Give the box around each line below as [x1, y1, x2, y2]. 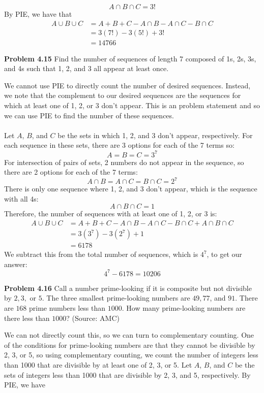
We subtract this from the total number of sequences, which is [4, 249, 198, 259]
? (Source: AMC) [66, 312, 120, 323]
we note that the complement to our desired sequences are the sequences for [4, 90, 241, 101]
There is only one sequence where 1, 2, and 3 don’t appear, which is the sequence [4, 183, 257, 194]
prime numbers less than [29, 302, 106, 313]
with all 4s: [4, 193, 39, 204]
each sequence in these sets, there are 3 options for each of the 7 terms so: [4, 140, 234, 150]
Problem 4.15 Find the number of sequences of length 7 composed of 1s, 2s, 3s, [4, 53, 256, 63]
